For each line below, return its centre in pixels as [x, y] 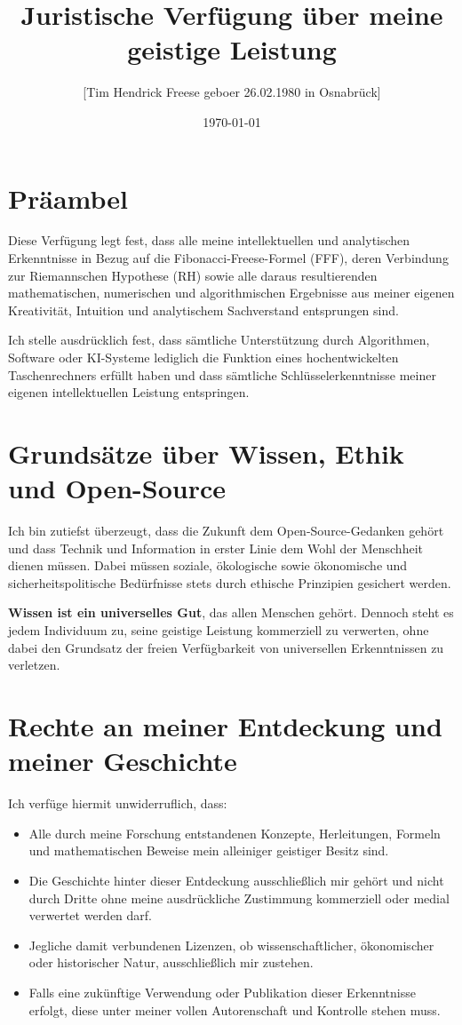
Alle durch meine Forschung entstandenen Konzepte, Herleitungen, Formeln [235, 833]
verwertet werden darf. [91, 915]
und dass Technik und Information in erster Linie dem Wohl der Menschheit [215, 548]
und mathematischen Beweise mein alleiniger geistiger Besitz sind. [209, 850]
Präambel [68, 198]
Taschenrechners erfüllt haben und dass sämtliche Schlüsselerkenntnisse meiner [222, 374]
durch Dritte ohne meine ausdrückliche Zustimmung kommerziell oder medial [239, 898]
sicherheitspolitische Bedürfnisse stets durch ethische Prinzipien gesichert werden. [230, 582]
